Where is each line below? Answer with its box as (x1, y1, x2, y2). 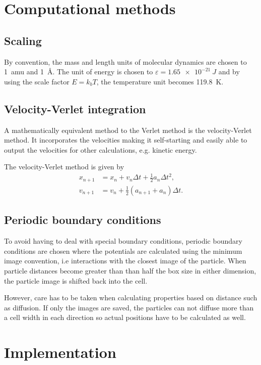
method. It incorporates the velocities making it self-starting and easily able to (4, 134, 247, 145)
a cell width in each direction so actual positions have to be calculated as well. (4, 312, 246, 323)
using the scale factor (4, 76, 70, 86)
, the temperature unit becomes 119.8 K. (96, 76, 224, 86)
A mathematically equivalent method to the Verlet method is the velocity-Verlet (4, 124, 252, 135)
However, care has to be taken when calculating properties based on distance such (4, 292, 257, 303)
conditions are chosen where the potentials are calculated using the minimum (4, 245, 242, 256)
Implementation (4, 342, 116, 362)
